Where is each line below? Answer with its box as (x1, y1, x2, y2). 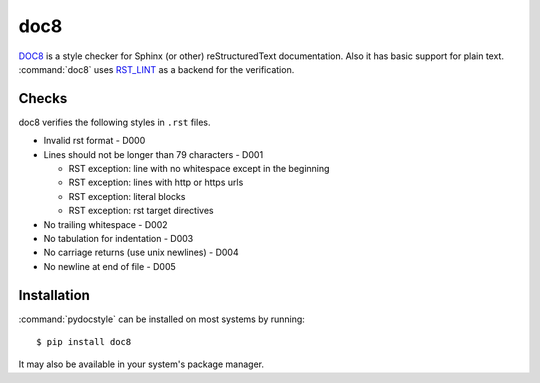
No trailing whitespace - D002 (43, 218, 169, 230)
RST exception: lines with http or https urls (68, 176, 244, 189)
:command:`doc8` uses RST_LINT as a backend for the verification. (18, 63, 295, 75)
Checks (18, 90, 68, 107)
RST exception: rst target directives (68, 205, 214, 217)
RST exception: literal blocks (68, 190, 186, 202)
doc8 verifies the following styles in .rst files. (18, 116, 211, 128)
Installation (18, 286, 90, 304)
